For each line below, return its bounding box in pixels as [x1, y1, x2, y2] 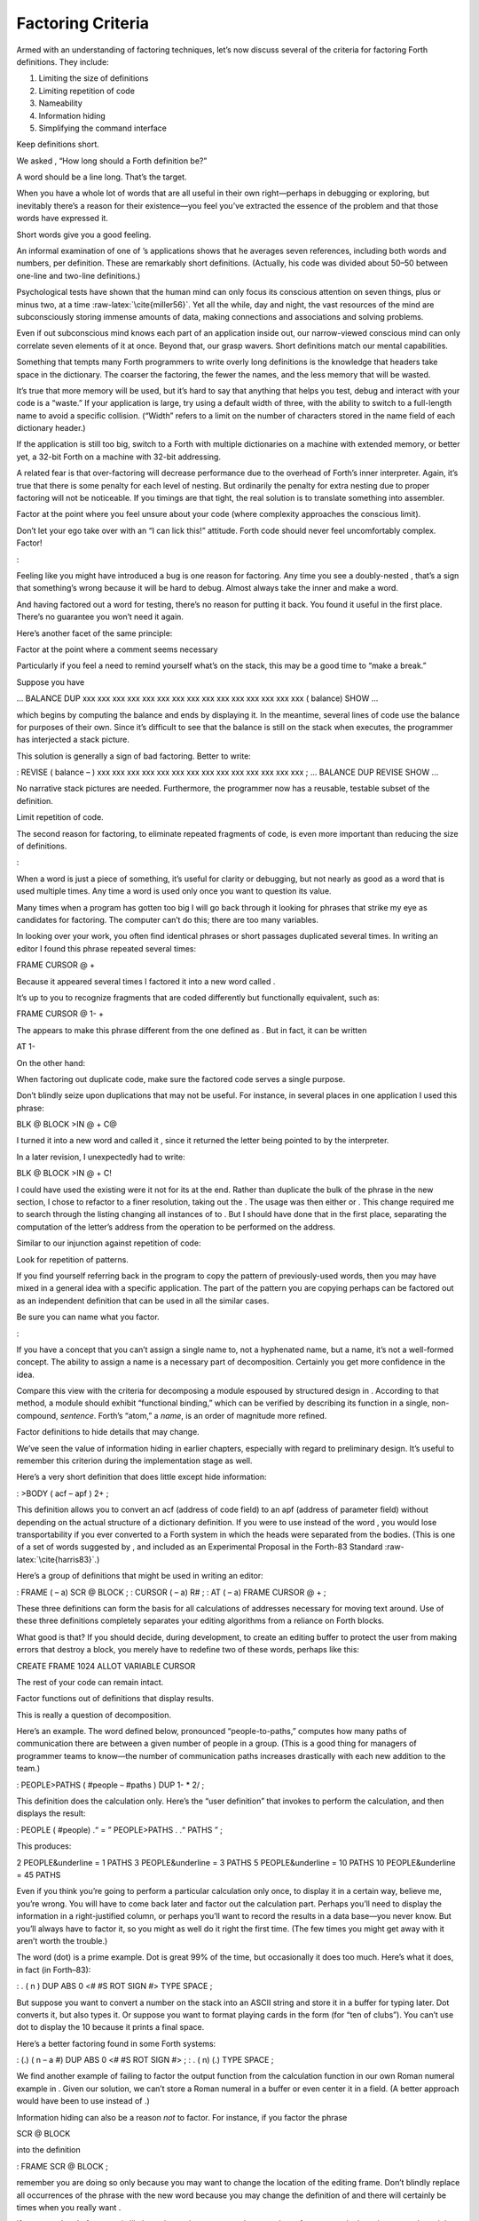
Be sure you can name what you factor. [16, 1311, 160, 1323]
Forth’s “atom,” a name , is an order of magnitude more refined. [98, 1410, 327, 1421]
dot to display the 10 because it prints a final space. [16, 2022, 205, 2033]
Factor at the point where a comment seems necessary [16, 644, 218, 655]
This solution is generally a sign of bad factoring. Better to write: [16, 751, 252, 761]
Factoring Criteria [16, 13, 150, 33]
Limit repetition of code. [16, 812, 104, 823]
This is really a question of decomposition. [16, 1709, 172, 1720]
